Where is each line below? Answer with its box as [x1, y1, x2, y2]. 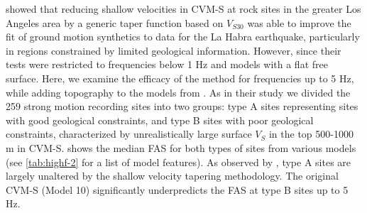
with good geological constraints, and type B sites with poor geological [6, 112, 314, 127]
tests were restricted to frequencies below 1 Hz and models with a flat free [6, 57, 328, 72]
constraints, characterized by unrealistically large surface [6, 126, 252, 141]
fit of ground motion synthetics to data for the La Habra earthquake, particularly [6, 29, 360, 44]
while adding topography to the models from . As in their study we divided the [6, 84, 351, 99]
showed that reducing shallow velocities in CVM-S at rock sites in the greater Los [6, 1, 361, 16]
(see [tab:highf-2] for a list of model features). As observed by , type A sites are [6, 154, 351, 169]
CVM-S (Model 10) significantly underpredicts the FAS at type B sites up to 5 [6, 182, 349, 197]
